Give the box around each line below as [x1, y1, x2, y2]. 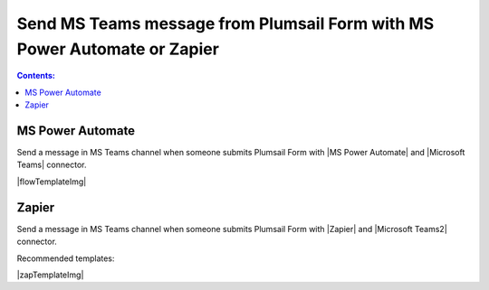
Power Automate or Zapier [16, 39, 219, 59]
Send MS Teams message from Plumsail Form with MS [16, 14, 435, 33]
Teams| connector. [16, 159, 87, 171]
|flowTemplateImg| [16, 176, 87, 187]
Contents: [16, 70, 56, 81]
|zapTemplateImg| [16, 269, 84, 280]
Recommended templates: [16, 253, 115, 264]
